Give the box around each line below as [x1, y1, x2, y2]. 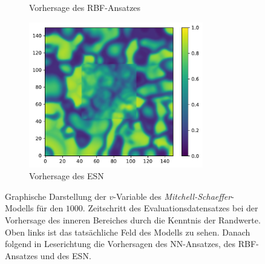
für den [36, 202, 64, 214]
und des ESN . [40, 249, 91, 262]
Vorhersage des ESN [29, 170, 104, 182]
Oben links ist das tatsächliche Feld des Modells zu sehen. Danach [5, 225, 250, 238]
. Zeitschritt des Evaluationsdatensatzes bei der [82, 202, 258, 214]
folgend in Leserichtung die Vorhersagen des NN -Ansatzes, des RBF [5, 237, 257, 250]
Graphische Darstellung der [5, 190, 106, 202]
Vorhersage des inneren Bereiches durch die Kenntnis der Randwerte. [5, 213, 261, 226]
